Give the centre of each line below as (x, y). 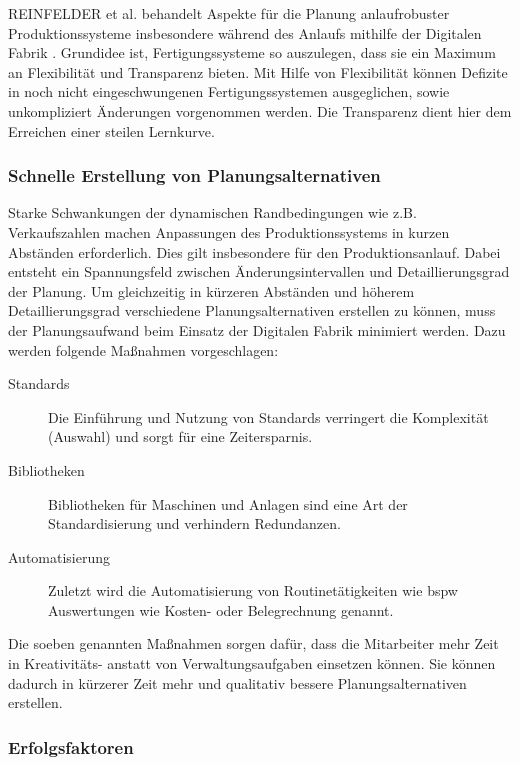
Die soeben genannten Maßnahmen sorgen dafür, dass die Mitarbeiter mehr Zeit (253, 643)
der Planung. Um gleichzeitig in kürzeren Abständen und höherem (211, 290)
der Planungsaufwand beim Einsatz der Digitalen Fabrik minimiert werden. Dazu (257, 329)
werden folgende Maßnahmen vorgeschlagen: (143, 349)
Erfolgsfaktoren (71, 746)
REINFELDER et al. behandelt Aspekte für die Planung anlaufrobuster (229, 13)
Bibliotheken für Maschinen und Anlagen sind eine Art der (228, 503)
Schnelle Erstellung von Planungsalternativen (194, 175)
